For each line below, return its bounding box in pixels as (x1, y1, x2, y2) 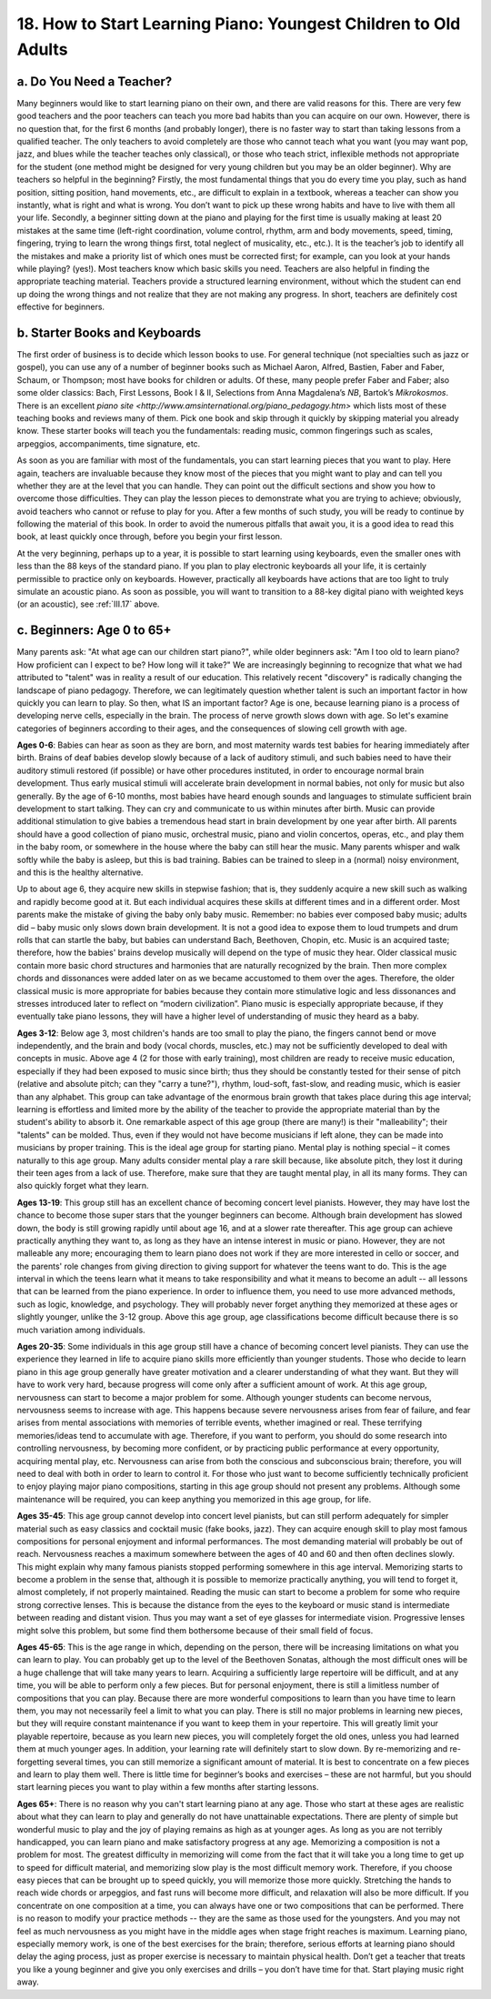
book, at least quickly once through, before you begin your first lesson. (16, 531, 283, 542)
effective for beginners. (16, 301, 105, 313)
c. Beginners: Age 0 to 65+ (16, 623, 172, 638)
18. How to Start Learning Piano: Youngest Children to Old (16, 14, 461, 34)
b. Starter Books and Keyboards (16, 325, 202, 340)
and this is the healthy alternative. (16, 867, 144, 878)
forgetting (16, 1756, 55, 1767)
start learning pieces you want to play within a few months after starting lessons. (16, 1782, 319, 1793)
